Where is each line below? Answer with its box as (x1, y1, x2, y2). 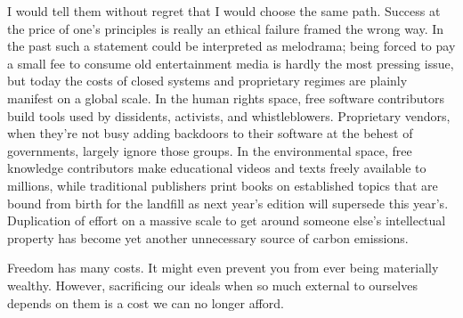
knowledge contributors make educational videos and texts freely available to (7, 159, 426, 177)
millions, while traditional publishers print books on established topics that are (7, 175, 438, 194)
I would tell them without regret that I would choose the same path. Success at (7, 2, 441, 20)
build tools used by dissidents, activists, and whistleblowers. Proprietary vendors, (7, 106, 451, 125)
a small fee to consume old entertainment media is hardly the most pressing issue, (7, 53, 454, 72)
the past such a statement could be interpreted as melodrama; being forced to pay (7, 37, 456, 55)
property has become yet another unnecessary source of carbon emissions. (7, 228, 409, 247)
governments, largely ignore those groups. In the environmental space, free (7, 141, 412, 159)
